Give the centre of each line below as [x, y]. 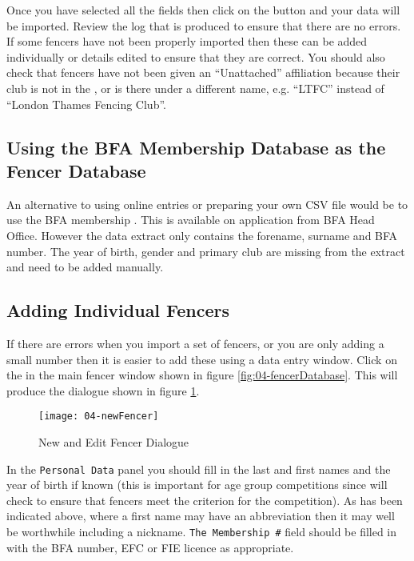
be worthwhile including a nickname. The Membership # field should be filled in [202, 531]
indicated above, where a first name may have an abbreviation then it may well [201, 516]
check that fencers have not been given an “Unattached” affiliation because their [203, 72]
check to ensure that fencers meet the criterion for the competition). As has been [205, 500]
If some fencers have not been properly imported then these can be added [187, 41]
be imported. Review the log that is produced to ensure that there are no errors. [204, 25]
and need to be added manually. [85, 267]
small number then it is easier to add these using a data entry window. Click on [202, 359]
